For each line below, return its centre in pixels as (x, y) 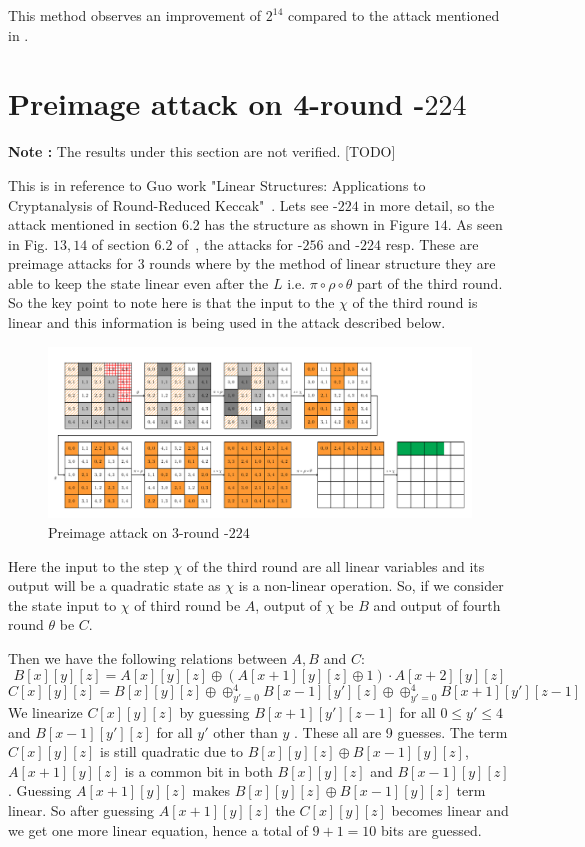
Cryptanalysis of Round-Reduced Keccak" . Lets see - (173, 204)
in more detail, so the (429, 204)
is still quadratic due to (171, 751)
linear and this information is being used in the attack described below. (227, 322)
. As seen (475, 224)
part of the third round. (430, 282)
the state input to (62, 604)
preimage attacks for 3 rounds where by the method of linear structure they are (252, 263)
